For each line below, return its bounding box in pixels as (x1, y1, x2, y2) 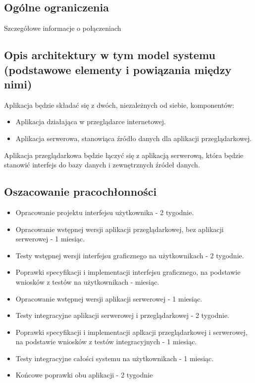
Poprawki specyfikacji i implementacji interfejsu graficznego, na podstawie (15, 267, 241, 277)
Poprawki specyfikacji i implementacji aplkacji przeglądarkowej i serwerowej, (15, 326, 248, 337)
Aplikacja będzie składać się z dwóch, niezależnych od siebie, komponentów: (4, 99, 234, 110)
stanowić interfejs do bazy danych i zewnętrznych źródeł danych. (4, 159, 200, 170)
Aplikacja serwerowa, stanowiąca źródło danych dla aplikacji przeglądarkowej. (15, 133, 252, 143)
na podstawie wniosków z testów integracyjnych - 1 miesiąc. (15, 336, 197, 347)
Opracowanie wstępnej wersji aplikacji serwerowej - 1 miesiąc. (15, 293, 203, 304)
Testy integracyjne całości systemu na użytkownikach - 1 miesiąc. (15, 353, 214, 363)
